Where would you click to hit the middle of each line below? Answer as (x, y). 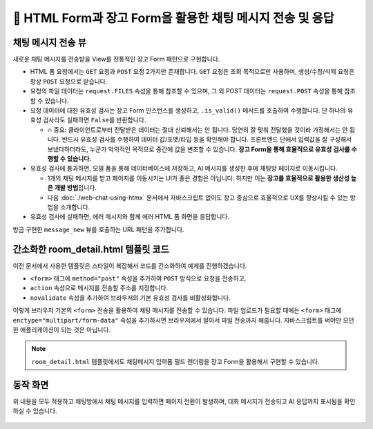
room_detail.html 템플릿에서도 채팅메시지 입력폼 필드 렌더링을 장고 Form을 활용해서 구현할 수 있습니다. (175, 361)
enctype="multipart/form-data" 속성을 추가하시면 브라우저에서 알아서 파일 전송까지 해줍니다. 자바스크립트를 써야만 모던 (184, 320)
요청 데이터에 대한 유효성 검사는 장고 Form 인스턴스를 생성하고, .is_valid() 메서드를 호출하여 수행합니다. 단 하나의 (188, 111)
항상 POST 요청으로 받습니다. (69, 81)
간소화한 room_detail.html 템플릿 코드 (91, 249)
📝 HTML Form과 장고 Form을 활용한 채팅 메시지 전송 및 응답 (174, 18)
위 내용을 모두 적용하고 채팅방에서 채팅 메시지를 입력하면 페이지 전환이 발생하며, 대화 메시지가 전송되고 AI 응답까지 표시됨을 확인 (184, 401)
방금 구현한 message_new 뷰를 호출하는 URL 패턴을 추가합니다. (98, 229)
